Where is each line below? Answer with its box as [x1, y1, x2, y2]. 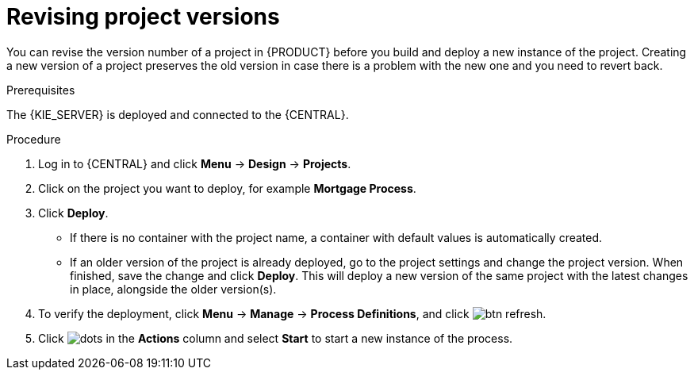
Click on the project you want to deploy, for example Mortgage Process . [38, 181, 416, 195]
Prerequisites [6, 82, 75, 97]
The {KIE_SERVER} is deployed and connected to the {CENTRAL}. [6, 107, 349, 121]
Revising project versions [6, 3, 280, 30]
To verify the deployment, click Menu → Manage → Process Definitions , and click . [38, 306, 546, 320]
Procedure [6, 132, 61, 146]
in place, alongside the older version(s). [70, 282, 277, 296]
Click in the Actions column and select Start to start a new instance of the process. [38, 331, 513, 345]
